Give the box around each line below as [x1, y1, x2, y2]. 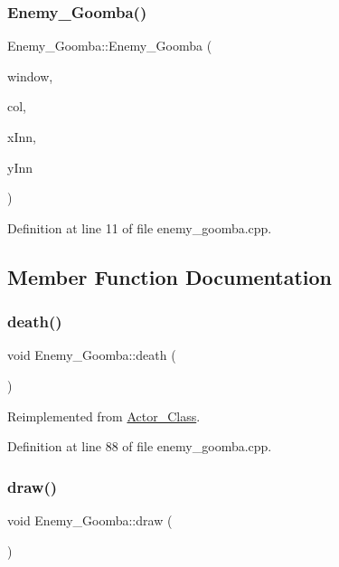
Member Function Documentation [7, 262, 333, 290]
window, [7, 66, 53, 85]
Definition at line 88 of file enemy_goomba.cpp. [7, 437, 272, 456]
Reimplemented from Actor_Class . [7, 406, 201, 425]
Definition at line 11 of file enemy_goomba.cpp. [7, 218, 272, 237]
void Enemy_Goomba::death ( [7, 345, 176, 364]
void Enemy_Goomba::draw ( [7, 510, 173, 529]
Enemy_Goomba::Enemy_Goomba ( [7, 36, 212, 55]
